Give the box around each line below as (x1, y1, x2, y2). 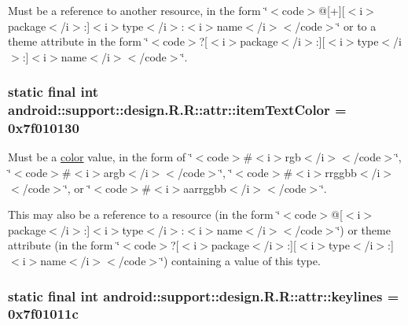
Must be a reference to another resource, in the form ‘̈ (8, 2, 268, 18)
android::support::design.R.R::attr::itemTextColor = (8, 100, 347, 120)
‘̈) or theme (336, 221, 391, 238)
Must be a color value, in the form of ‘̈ (8, 149, 193, 165)
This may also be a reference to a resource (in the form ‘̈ (8, 206, 281, 223)
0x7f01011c (8, 304, 79, 323)
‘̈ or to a (336, 17, 377, 34)
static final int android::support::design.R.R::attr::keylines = (8, 286, 399, 305)
